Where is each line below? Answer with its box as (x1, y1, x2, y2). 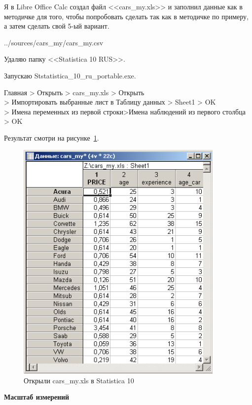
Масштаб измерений (4, 392, 70, 402)
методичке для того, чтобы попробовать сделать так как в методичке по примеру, (4, 11, 249, 21)
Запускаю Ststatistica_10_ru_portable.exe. (4, 70, 136, 80)
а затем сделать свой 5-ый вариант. (4, 21, 109, 31)
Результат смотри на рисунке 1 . (4, 132, 99, 143)
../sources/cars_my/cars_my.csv (4, 37, 104, 47)
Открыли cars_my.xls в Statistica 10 (24, 375, 134, 385)
